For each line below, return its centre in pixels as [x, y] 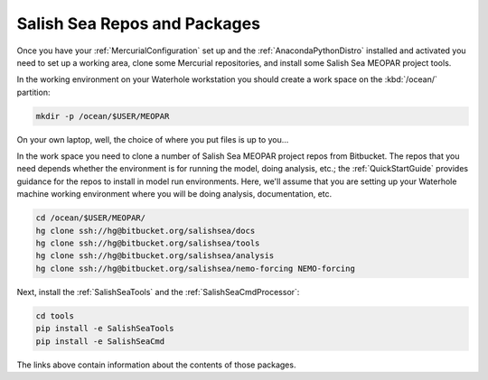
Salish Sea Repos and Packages [139, 23]
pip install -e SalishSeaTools [105, 329]
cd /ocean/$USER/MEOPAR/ [91, 218]
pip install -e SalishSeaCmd [100, 341]
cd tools [55, 315]
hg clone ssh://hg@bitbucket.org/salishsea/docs [145, 231]
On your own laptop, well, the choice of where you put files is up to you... [153, 139]
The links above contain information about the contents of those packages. [156, 365]
